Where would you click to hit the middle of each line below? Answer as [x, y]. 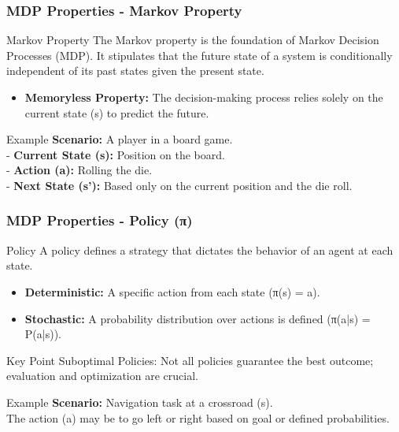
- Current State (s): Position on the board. [116, 154]
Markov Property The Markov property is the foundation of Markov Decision [193, 40]
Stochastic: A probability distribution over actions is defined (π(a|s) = [198, 318]
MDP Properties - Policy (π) [100, 220]
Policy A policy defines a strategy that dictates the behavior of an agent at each [200, 250]
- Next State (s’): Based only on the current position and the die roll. [179, 185]
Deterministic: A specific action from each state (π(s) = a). [172, 291]
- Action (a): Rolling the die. [79, 170]
